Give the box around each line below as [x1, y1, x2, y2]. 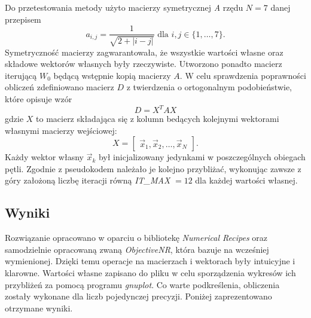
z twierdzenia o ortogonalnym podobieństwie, [126, 81, 292, 93]
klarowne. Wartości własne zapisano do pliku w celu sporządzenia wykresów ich [5, 267, 296, 279]
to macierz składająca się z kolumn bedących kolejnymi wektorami [36, 112, 279, 125]
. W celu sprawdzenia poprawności [179, 69, 306, 81]
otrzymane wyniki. [5, 301, 73, 314]
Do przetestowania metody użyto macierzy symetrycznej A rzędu [5, 1, 243, 13]
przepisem [5, 13, 41, 25]
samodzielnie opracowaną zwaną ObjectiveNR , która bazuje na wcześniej [5, 243, 269, 255]
